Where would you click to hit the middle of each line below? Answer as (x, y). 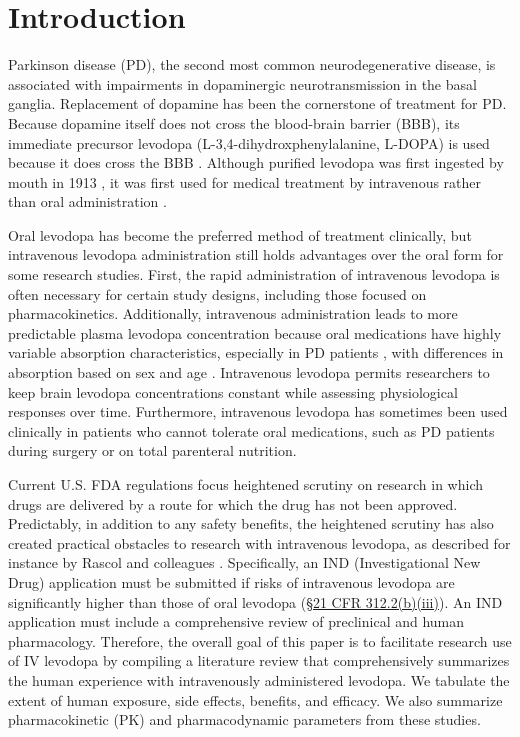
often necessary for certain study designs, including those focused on (217, 293)
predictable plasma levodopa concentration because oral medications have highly (255, 332)
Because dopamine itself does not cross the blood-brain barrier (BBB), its (234, 122)
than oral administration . (87, 201)
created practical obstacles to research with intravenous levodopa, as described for (259, 542)
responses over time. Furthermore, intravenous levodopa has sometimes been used (258, 411)
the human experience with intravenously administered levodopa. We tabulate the (259, 679)
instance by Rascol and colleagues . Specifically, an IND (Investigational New (244, 562)
